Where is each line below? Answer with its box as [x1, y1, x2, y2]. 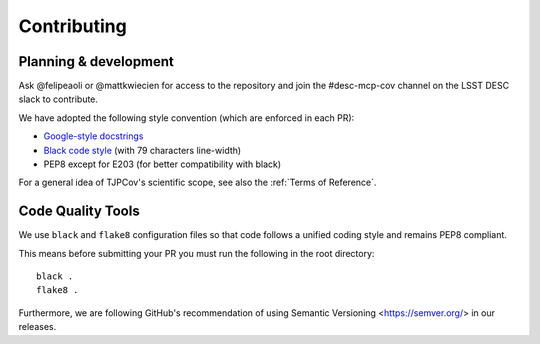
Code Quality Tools [18, 203, 140, 220]
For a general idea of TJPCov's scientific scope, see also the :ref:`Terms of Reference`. [18, 176, 377, 189]
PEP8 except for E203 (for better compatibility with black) [43, 158, 282, 170]
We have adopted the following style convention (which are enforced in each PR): [18, 111, 355, 124]
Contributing [18, 15, 127, 37]
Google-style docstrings [43, 130, 144, 142]
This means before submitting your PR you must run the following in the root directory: [18, 247, 375, 259]
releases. [18, 321, 57, 333]
